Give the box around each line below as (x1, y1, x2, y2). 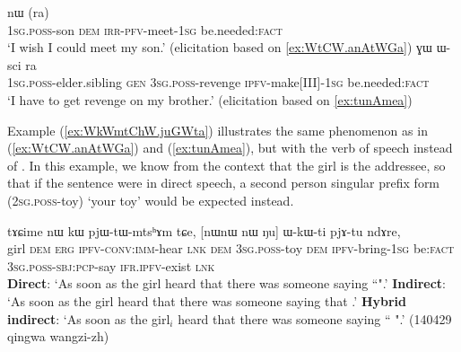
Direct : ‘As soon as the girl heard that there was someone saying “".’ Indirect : (7, 274, 446, 293)
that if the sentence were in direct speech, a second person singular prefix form (7, 173, 440, 192)
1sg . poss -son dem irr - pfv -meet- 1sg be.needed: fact (7, 20, 283, 39)
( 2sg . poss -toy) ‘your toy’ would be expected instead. (7, 190, 294, 209)
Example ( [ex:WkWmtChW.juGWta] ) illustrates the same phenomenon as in (7, 120, 428, 139)
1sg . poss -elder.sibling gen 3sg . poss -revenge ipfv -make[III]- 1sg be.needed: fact (7, 73, 430, 92)
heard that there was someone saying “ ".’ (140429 (178, 309, 452, 328)
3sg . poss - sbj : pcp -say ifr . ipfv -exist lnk (7, 256, 215, 275)
